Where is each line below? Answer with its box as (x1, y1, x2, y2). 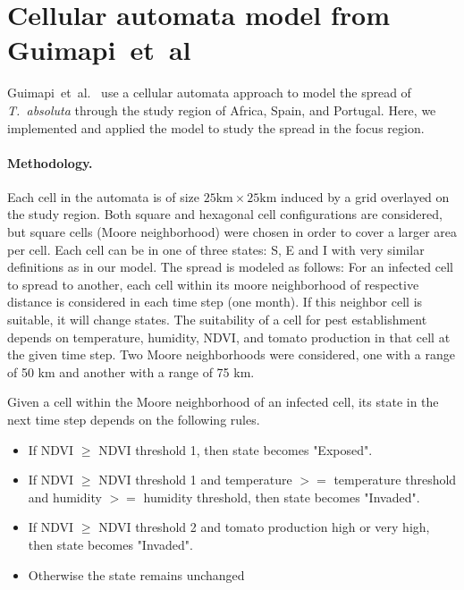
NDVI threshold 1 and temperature (98, 470, 292, 489)
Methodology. (7, 153, 93, 172)
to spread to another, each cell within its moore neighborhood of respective (7, 274, 419, 293)
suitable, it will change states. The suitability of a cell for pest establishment (7, 310, 427, 329)
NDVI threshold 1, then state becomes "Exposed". (98, 440, 373, 459)
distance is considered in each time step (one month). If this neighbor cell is (7, 292, 423, 311)
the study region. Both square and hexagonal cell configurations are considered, (7, 205, 443, 223)
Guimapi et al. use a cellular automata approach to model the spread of (7, 83, 411, 102)
